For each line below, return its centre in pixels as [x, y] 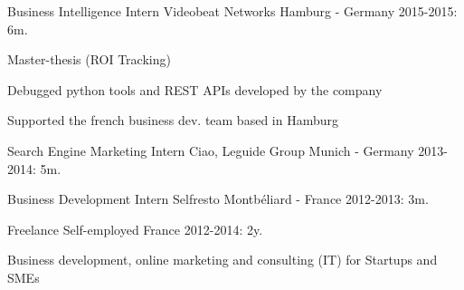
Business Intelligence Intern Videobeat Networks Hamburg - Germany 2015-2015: [232, 11]
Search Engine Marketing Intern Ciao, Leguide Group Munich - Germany [211, 150]
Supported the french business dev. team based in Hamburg [173, 120]
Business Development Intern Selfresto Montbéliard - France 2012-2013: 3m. [218, 199]
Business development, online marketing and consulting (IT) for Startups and [223, 260]
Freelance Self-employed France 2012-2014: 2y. [135, 229]
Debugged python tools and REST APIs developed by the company [195, 89]
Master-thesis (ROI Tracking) [89, 59]
